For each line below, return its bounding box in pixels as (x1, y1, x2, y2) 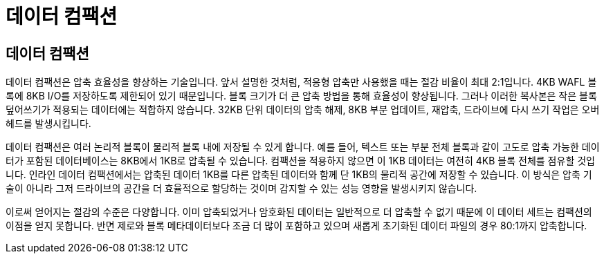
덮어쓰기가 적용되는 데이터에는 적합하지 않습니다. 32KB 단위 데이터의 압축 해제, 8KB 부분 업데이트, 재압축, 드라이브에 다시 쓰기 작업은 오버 (6, 104, 600, 116)
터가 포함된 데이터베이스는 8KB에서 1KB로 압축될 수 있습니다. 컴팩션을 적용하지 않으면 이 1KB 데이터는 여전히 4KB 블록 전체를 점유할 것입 (6, 155, 595, 167)
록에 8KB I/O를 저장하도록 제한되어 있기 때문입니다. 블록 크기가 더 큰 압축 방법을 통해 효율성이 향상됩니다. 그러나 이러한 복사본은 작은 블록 (6, 90, 597, 102)
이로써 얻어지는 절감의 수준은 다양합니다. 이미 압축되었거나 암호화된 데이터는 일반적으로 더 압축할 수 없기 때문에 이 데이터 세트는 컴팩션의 (6, 206, 592, 218)
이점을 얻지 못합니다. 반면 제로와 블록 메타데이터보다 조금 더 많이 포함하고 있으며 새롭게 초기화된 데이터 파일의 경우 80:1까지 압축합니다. (6, 220, 587, 232)
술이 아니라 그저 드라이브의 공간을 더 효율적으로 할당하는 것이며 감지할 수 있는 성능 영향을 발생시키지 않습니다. (6, 182, 477, 195)
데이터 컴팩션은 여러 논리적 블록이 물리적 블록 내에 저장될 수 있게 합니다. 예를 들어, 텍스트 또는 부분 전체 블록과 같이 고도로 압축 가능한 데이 (6, 141, 600, 153)
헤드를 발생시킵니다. (6, 117, 91, 130)
